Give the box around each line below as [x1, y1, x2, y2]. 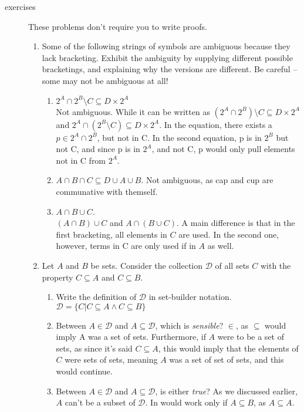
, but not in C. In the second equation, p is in [97, 131, 262, 143]
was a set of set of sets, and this [169, 353, 284, 366]
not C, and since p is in [56, 143, 140, 155]
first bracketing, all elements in [56, 228, 167, 240]
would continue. [56, 365, 113, 377]
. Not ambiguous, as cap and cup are [141, 174, 273, 186]
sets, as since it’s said [56, 342, 133, 354]
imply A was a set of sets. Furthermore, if [56, 330, 206, 343]
